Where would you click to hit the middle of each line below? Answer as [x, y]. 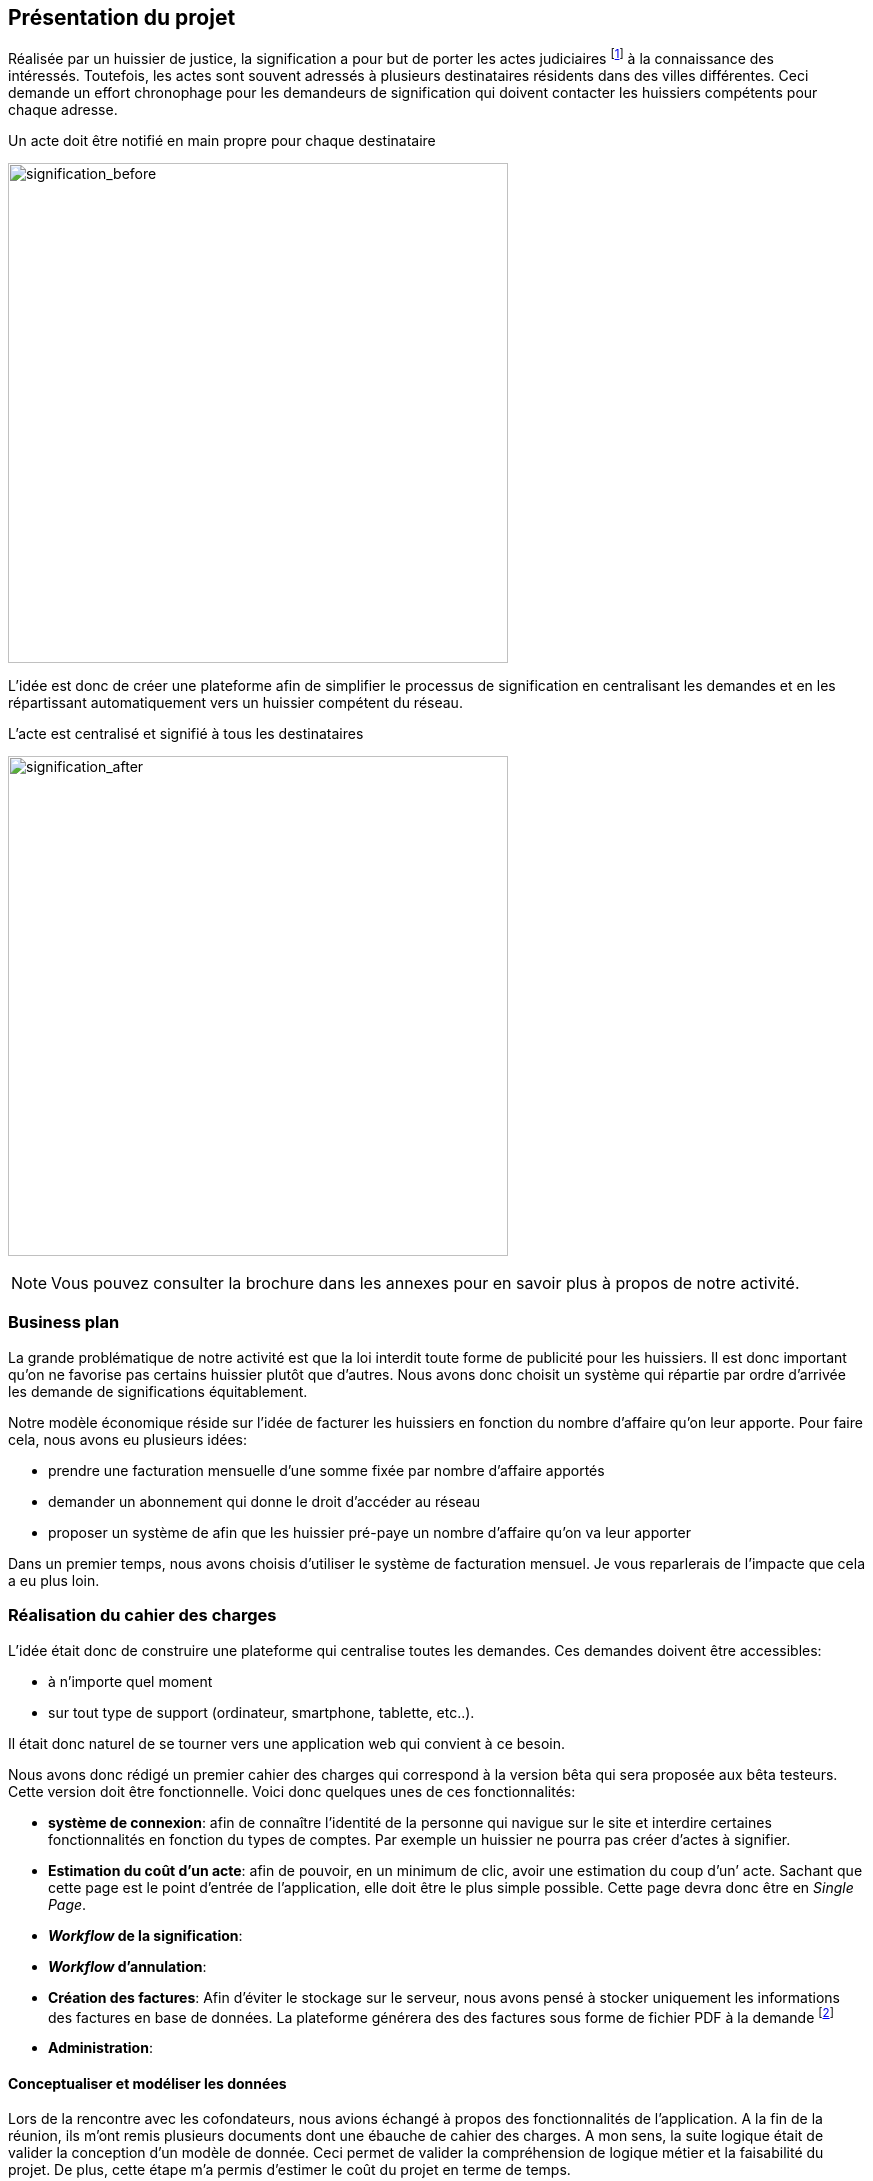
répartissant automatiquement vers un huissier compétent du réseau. [235, 703]
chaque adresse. [63, 110]
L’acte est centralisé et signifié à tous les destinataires [186, 734]
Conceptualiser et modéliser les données [147, 2083]
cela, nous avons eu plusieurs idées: [128, 1439]
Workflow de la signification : [145, 1935]
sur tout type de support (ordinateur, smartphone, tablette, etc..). [261, 1712]
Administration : [100, 2048]
